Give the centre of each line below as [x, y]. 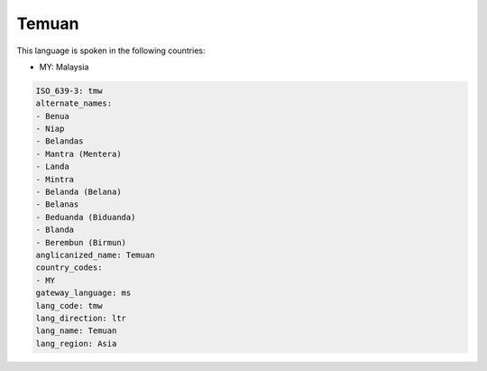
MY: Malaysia [64, 67]
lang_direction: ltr [81, 318]
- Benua [52, 116]
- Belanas [57, 204]
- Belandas [60, 141]
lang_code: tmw [69, 306]
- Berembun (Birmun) [81, 242]
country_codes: [69, 268]
